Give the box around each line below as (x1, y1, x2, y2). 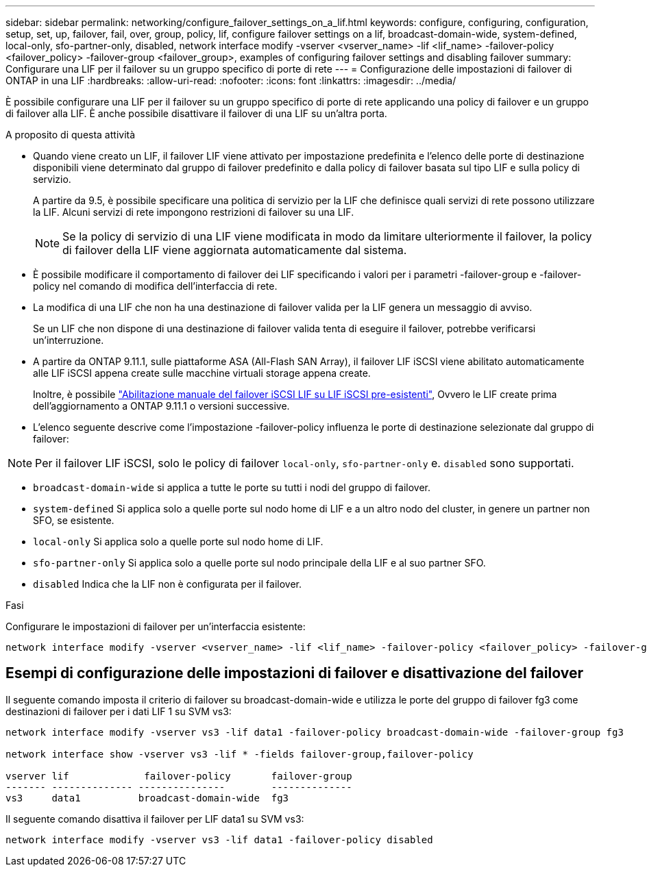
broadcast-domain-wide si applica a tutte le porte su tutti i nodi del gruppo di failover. (33, 482, 430, 493)
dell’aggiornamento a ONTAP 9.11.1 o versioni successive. (33, 400, 290, 412)
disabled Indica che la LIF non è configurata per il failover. (33, 578, 302, 590)
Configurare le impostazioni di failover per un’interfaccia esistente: (5, 621, 306, 632)
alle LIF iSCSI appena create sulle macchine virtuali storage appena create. (33, 367, 371, 379)
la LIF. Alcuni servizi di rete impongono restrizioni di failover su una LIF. (33, 206, 354, 218)
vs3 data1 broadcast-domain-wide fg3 (5, 792, 289, 804)
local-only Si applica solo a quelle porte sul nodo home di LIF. (33, 536, 323, 547)
